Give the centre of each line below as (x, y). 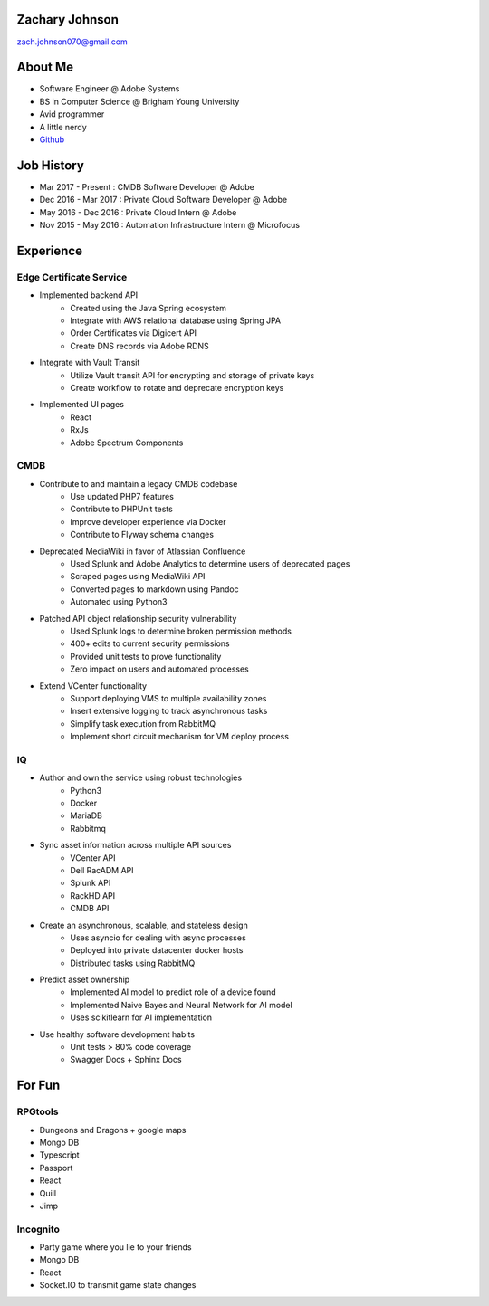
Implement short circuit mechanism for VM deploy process (180, 737)
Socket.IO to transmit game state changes (118, 1285)
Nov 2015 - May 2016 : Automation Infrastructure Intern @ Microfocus (170, 225)
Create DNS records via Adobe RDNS (140, 346)
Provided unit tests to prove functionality (146, 656)
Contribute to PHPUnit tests (122, 509)
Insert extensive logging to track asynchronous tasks (169, 711)
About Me (45, 67)
